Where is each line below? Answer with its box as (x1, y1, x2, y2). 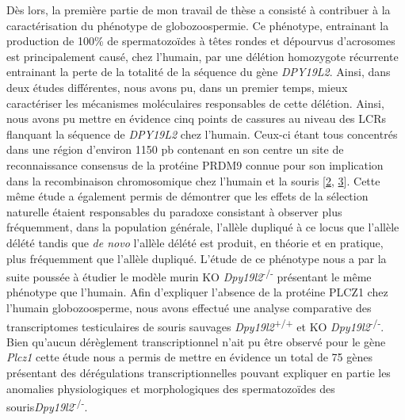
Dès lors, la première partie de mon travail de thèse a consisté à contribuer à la (6, 2, 391, 17)
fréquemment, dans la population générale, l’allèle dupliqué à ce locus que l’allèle (6, 219, 399, 235)
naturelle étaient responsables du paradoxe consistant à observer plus (6, 203, 342, 220)
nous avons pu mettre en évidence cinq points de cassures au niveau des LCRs (6, 110, 386, 127)
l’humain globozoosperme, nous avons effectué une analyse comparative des (6, 299, 372, 315)
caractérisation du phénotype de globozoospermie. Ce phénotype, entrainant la (6, 17, 389, 33)
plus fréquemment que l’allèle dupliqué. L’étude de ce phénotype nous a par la (6, 250, 387, 266)
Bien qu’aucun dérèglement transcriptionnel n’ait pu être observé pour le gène (6, 333, 386, 349)
